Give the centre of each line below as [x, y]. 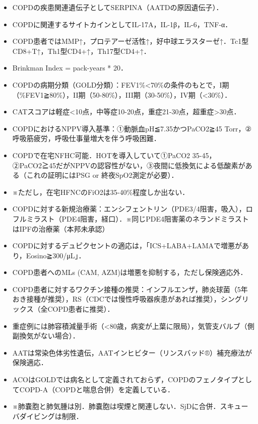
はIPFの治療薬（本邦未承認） [61, 228]
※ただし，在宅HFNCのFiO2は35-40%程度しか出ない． [101, 192]
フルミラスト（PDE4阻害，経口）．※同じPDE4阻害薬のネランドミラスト [131, 218]
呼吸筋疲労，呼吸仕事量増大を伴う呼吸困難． [86, 138]
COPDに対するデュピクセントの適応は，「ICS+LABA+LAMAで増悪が [127, 245]
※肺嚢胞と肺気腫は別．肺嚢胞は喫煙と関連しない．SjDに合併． [116, 406]
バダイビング [34, 416]
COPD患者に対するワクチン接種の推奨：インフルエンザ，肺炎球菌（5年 [130, 289]
